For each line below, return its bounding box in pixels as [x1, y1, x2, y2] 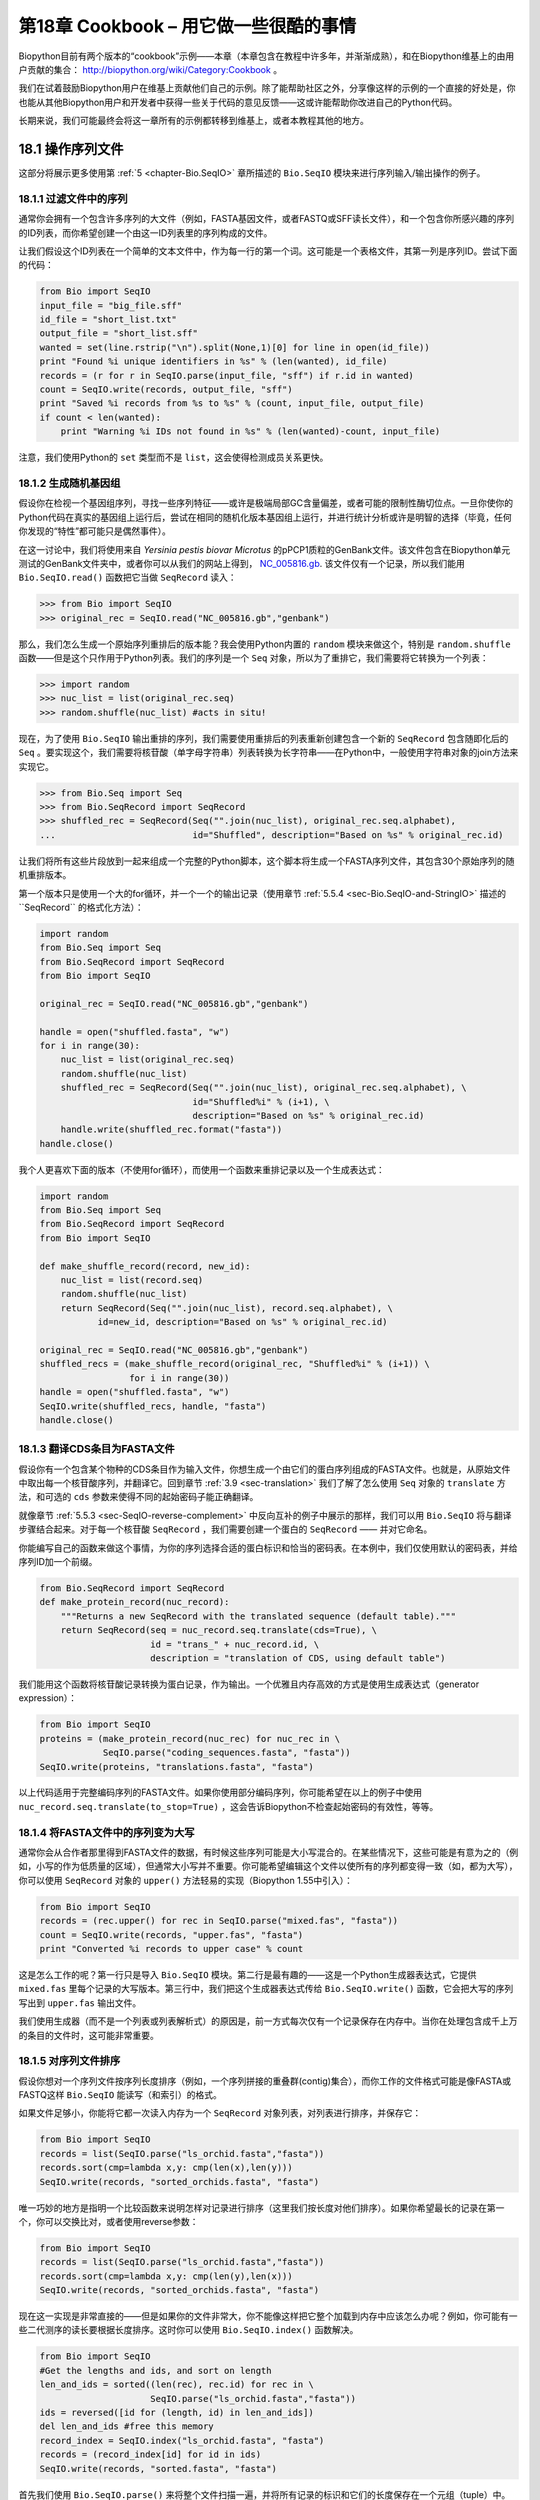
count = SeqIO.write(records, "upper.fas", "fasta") [39, 1929, 304, 1940]
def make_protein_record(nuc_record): [39, 1596, 230, 1608]
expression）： [18, 1692, 78, 1704]
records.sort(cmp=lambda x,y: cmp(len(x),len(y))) [39, 2162, 294, 2174]
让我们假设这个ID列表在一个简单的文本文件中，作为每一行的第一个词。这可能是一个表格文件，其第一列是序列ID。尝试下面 [18, 245, 518, 257]
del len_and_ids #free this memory [39, 2421, 214, 2432]
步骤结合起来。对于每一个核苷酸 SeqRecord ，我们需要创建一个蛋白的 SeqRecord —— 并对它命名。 [18, 1523, 433, 1535]
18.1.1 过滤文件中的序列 [18, 191, 129, 205]
